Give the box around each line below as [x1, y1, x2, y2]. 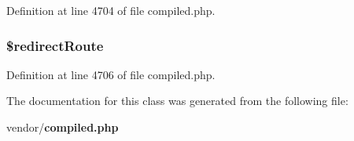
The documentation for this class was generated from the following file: [6, 92, 348, 109]
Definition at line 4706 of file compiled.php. [6, 66, 216, 82]
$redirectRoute [6, 35, 104, 55]
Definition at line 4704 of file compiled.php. [6, 2, 216, 18]
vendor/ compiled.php [6, 119, 119, 135]
